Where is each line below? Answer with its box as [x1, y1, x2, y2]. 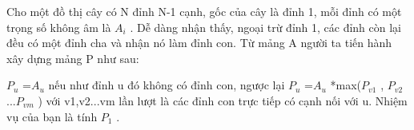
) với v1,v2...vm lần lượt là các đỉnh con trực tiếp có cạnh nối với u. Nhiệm [38, 92, 408, 108]
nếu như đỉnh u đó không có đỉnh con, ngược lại [48, 77, 285, 93]
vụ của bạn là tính [6, 108, 98, 124]
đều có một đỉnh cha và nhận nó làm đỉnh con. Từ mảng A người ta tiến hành [6, 34, 392, 51]
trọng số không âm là [6, 18, 111, 35]
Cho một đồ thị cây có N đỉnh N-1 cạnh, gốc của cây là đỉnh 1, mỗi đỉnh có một [6, 3, 402, 19]
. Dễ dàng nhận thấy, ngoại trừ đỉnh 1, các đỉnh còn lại [130, 18, 402, 35]
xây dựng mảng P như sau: [6, 49, 139, 66]
